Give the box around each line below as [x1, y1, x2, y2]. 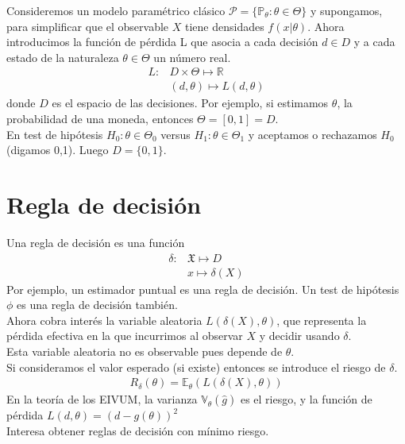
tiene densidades [184, 17, 264, 34]
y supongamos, [310, 2, 383, 18]
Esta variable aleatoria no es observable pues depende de [6, 342, 283, 359]
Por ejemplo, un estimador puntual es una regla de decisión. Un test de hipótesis [6, 280, 399, 297]
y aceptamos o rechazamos [248, 125, 377, 142]
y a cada [353, 33, 395, 50]
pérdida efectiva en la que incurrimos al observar [6, 327, 243, 344]
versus [160, 125, 191, 142]
